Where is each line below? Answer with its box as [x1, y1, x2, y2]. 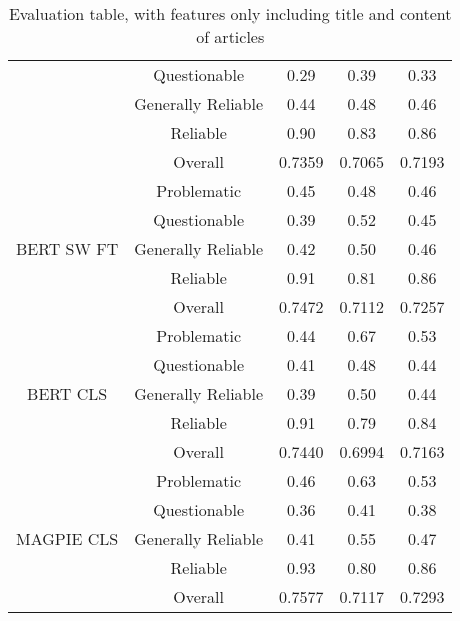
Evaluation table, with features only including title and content [8, 2, 452, 25]
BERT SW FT [16, 237, 119, 260]
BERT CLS [27, 382, 108, 405]
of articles [196, 25, 265, 48]
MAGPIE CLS [16, 527, 119, 550]
